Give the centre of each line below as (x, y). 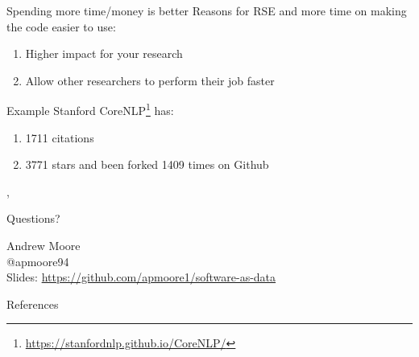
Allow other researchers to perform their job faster (150, 80)
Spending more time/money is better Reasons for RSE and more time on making (207, 10)
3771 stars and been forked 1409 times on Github (147, 164)
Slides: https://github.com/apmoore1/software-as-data (141, 277)
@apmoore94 (38, 261)
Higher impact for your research (104, 53)
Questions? (33, 218)
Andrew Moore (44, 245)
